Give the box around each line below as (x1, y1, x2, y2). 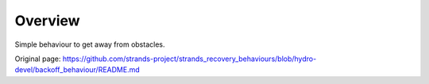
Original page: (14, 54, 61, 63)
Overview (14, 12, 80, 29)
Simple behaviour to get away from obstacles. (14, 40, 165, 49)
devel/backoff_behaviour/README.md (14, 65, 141, 74)
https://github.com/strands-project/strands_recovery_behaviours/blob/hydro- (62, 54, 317, 63)
